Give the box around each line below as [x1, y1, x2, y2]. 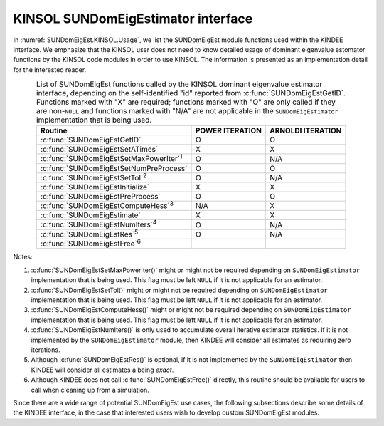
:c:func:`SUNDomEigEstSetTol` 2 [40, 171, 147, 183]
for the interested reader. [13, 65, 87, 74]
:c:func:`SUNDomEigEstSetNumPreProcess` [40, 163, 188, 173]
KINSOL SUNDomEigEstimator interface [13, 11, 253, 26]
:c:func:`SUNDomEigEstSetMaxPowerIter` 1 [40, 152, 183, 164]
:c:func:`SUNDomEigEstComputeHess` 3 [40, 199, 174, 211]
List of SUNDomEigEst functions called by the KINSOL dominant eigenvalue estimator [36, 79, 323, 89]
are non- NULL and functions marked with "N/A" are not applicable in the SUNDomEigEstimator [36, 106, 338, 116]
